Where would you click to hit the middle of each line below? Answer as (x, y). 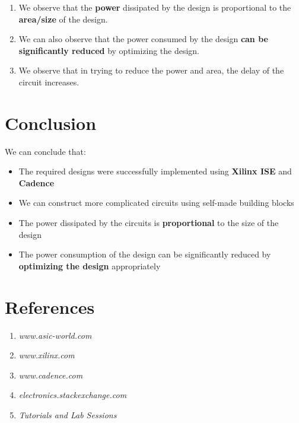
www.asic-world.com (55, 335)
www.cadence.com (51, 375)
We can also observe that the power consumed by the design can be (143, 39)
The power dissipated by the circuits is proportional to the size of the (149, 223)
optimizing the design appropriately (90, 265)
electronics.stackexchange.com (73, 395)
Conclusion (51, 123)
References (50, 306)
